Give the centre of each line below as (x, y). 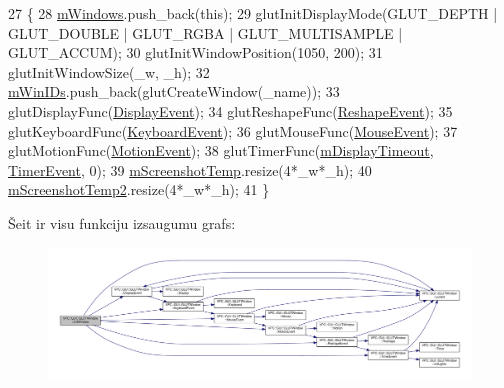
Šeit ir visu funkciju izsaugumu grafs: (122, 222)
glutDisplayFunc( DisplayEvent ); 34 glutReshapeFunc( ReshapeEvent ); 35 (230, 110)
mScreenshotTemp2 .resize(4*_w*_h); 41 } (139, 189)
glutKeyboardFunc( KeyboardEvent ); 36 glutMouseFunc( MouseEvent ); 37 (233, 130)
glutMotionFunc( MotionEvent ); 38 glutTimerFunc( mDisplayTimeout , (221, 150)
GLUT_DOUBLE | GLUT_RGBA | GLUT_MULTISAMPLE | (205, 32)
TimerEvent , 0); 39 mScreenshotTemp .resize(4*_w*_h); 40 (190, 169)
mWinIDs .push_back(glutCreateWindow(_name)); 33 (174, 91)
